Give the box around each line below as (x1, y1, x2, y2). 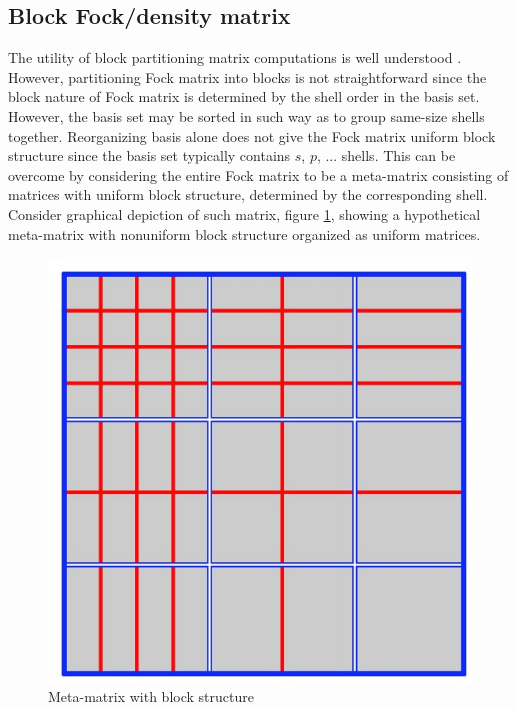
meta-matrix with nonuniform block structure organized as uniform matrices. (8, 223, 481, 244)
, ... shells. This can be (316, 145, 456, 166)
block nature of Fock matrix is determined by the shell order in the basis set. (8, 86, 480, 107)
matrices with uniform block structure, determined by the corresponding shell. (8, 184, 488, 205)
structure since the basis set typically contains (8, 145, 291, 166)
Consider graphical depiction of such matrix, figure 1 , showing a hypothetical (8, 203, 481, 224)
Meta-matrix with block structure (48, 685, 254, 706)
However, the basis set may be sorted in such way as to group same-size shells (8, 105, 485, 126)
